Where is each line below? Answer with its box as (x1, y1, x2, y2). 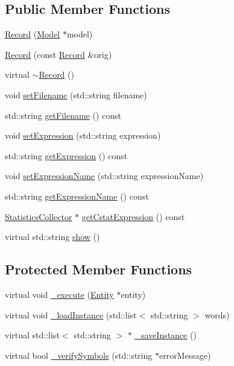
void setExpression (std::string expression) (5, 129, 161, 142)
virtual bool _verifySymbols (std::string (5, 349, 153, 361)
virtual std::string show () (5, 230, 100, 243)
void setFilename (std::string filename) (5, 88, 147, 101)
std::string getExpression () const (5, 149, 128, 162)
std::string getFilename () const (5, 109, 121, 121)
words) (204, 308, 230, 321)
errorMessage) (159, 349, 211, 361)
